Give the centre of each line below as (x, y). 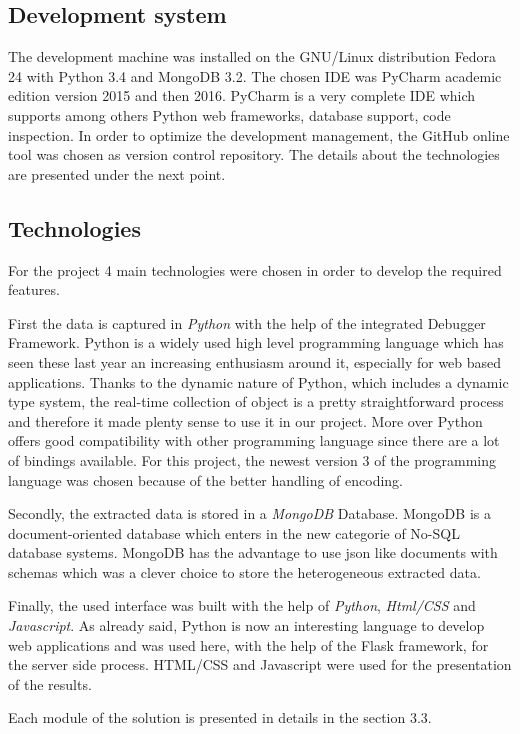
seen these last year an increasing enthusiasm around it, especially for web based (255, 361)
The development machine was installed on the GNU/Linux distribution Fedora (252, 56)
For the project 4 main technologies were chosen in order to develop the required (255, 269)
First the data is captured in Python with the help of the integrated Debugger (247, 322)
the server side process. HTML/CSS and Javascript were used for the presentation (260, 664)
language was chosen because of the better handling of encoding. (205, 479)
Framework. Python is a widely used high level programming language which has (256, 342)
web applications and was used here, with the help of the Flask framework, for (248, 644)
